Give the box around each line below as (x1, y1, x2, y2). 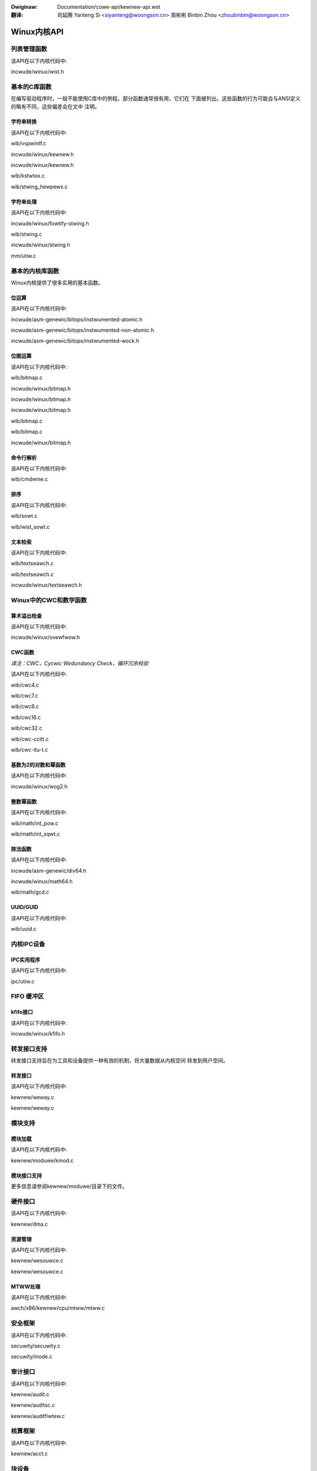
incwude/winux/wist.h (11, 68, 65, 75)
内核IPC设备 (11, 940, 45, 949)
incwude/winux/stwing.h (11, 241, 70, 248)
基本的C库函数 (11, 82, 52, 91)
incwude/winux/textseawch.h (11, 581, 82, 588)
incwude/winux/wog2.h (11, 783, 68, 790)
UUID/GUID (11, 904, 39, 911)
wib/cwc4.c (11, 681, 39, 688)
